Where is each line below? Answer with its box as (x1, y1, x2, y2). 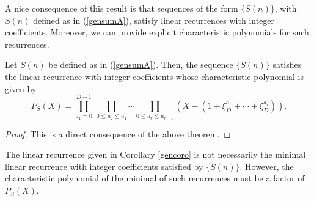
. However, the (239, 159, 294, 172)
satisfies (272, 58, 302, 71)
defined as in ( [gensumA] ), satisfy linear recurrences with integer (33, 13, 275, 26)
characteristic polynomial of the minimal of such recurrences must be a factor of (5, 172, 305, 185)
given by (5, 82, 37, 95)
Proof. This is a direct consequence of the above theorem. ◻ (5, 127, 231, 140)
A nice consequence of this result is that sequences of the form (5, 2, 238, 14)
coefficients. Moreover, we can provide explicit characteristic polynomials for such (5, 26, 309, 38)
